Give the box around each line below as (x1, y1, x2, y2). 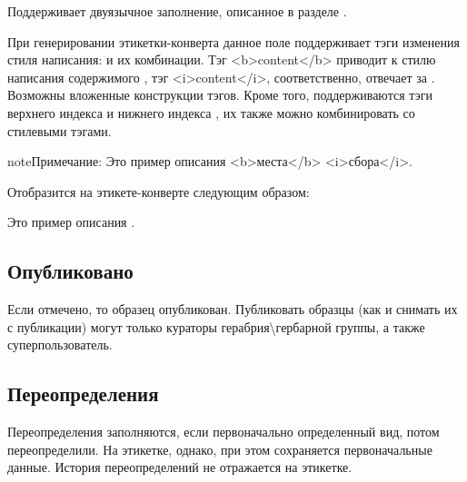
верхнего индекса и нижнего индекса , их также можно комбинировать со (7, 103, 415, 122)
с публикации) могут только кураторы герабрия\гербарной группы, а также (7, 317, 425, 336)
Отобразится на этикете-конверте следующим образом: (7, 182, 310, 201)
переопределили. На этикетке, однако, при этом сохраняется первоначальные (7, 439, 432, 458)
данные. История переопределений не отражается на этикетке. (7, 457, 353, 477)
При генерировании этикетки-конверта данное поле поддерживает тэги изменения (7, 32, 460, 51)
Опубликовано (7, 257, 134, 285)
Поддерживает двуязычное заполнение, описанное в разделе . (7, 2, 347, 20)
